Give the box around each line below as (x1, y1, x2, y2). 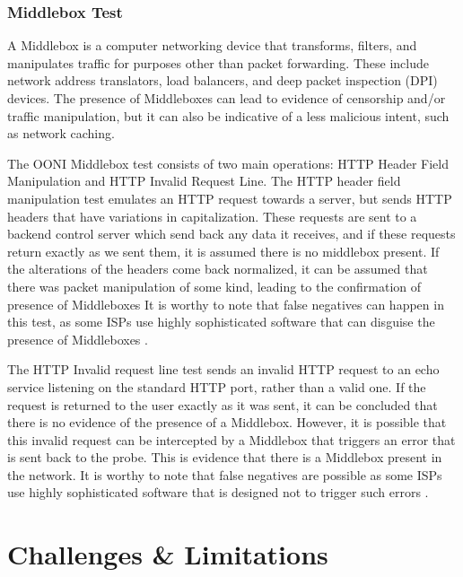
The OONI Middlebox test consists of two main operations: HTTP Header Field (7, 153, 449, 172)
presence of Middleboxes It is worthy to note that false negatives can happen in (7, 294, 444, 313)
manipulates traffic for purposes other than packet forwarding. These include (7, 53, 429, 72)
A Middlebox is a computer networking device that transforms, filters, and (7, 36, 417, 55)
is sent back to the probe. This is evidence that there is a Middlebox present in (7, 448, 442, 467)
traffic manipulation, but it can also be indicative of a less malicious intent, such (7, 106, 450, 125)
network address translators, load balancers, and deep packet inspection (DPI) (7, 71, 438, 90)
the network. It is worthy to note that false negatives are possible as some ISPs (7, 465, 442, 484)
